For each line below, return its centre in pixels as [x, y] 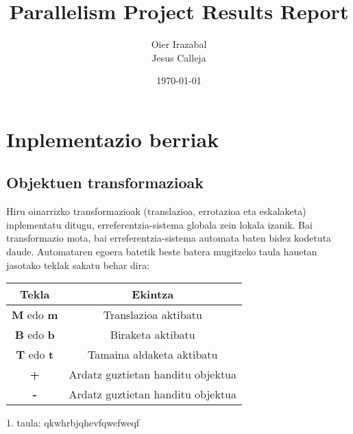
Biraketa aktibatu [153, 335]
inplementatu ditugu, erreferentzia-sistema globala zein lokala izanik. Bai [159, 224]
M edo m [35, 315]
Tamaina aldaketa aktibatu [153, 355]
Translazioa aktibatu [153, 315]
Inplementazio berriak [113, 139]
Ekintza [153, 294]
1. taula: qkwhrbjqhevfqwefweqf [73, 423]
